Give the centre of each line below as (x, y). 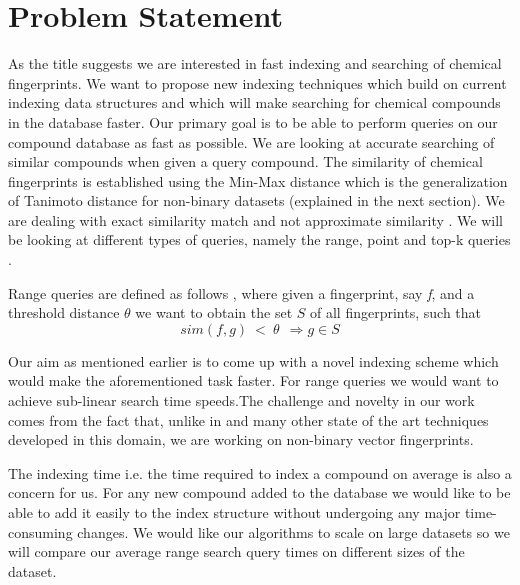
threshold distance (64, 312)
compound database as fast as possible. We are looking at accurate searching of (251, 141)
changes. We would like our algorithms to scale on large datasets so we (293, 531)
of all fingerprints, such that (396, 312)
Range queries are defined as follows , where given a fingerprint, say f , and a (241, 292)
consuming (40, 531)
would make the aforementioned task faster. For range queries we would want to (253, 380)
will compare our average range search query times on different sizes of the (236, 551)
